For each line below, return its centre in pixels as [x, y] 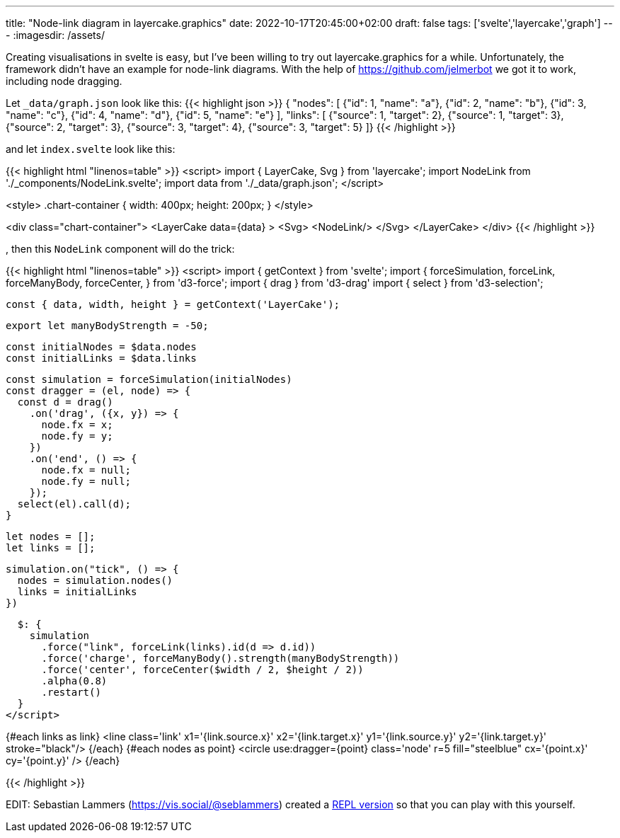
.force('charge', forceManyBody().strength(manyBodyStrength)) [220, 658]
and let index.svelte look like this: [91, 149]
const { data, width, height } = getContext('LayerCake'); [173, 304]
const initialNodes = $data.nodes [101, 347]
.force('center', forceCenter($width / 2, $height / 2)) [202, 670]
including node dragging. [64, 81]
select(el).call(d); [74, 504]
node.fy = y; [77, 436]
